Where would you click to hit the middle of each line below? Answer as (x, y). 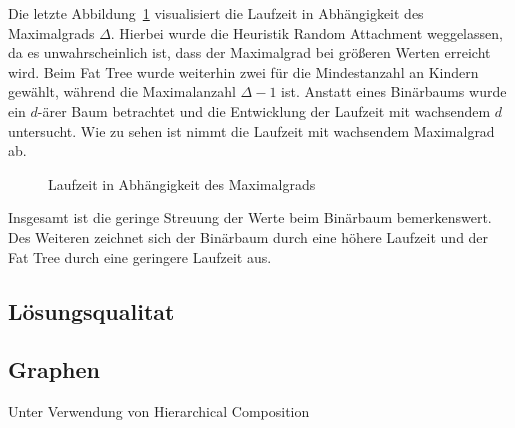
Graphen (54, 369)
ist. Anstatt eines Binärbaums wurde (394, 91)
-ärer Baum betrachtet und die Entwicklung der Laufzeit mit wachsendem (264, 110)
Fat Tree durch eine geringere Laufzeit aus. (140, 256)
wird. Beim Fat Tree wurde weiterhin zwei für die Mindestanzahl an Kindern (243, 71)
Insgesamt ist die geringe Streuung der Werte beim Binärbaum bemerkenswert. (250, 217)
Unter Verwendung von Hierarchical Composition (159, 411)
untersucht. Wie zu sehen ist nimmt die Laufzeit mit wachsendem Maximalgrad (251, 130)
